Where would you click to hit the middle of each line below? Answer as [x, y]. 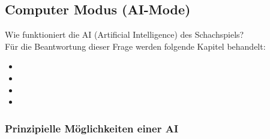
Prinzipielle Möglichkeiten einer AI [92, 128]
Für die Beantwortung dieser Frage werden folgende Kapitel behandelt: [135, 46]
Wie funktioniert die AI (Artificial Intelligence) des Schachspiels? [124, 34]
